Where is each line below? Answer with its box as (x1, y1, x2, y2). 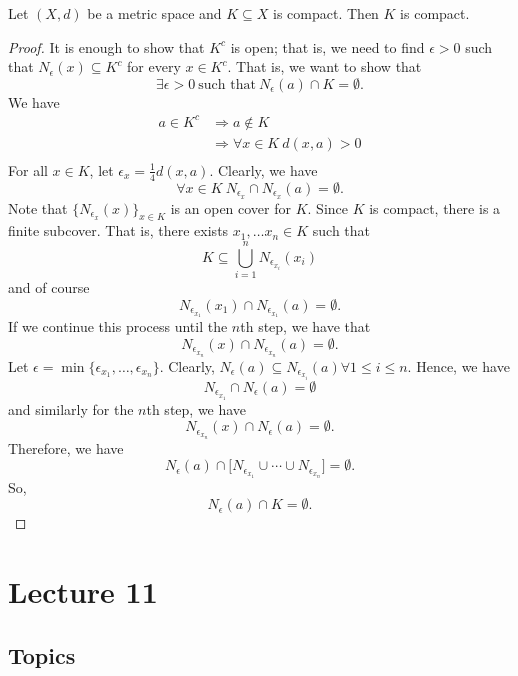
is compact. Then (273, 3, 379, 23)
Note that (8, 197, 68, 218)
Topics (8, 639, 76, 670)
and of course (8, 277, 90, 298)
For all (8, 159, 48, 180)
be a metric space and (87, 3, 222, 23)
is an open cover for (170, 197, 292, 218)
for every (127, 56, 181, 77)
